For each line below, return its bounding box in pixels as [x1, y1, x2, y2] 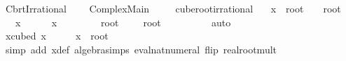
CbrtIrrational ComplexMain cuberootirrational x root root [5, 1, 341, 15]
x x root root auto [15, 15, 231, 29]
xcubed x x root [5, 28, 109, 43]
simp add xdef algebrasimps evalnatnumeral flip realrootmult [5, 42, 277, 56]
